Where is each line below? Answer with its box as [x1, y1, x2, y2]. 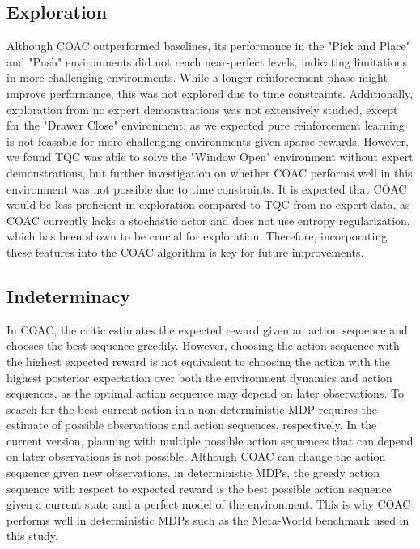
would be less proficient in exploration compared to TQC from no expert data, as [6, 196, 410, 213]
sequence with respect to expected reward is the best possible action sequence [6, 479, 392, 496]
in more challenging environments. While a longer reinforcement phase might [6, 69, 388, 86]
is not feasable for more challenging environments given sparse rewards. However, [6, 132, 409, 149]
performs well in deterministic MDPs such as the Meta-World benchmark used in [6, 511, 409, 528]
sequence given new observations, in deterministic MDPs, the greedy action [6, 464, 380, 481]
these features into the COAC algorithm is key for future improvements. [6, 243, 364, 260]
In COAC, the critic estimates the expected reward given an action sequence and [6, 321, 408, 338]
